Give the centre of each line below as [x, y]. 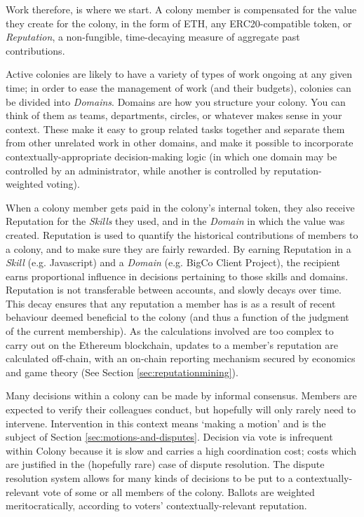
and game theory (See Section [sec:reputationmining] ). [122, 372]
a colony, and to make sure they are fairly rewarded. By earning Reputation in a [178, 248]
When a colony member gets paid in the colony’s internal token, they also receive [180, 207]
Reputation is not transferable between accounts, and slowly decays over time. [174, 290]
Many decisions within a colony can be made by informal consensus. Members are [181, 395]
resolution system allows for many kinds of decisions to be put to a [149, 478]
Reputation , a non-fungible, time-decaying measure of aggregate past [153, 37]
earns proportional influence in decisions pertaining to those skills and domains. [177, 276]
